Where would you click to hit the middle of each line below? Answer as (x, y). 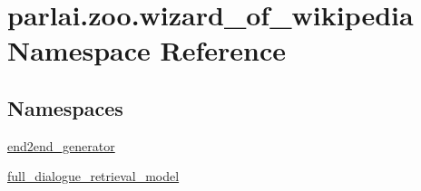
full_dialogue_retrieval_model (93, 176)
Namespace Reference (147, 50)
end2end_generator (61, 145)
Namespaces (65, 107)
